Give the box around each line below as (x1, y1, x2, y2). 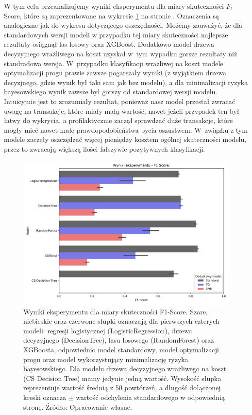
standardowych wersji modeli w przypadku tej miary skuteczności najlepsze (4, 29, 228, 39)
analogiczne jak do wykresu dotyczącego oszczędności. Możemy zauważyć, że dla (4, 20, 242, 30)
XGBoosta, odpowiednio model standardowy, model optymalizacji (23, 344, 219, 354)
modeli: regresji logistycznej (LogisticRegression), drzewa (23, 325, 192, 335)
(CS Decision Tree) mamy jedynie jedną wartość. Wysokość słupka (23, 373, 221, 383)
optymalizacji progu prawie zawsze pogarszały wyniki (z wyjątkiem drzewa (4, 68, 227, 78)
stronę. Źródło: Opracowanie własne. (23, 401, 132, 412)
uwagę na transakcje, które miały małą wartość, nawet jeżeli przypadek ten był (4, 105, 239, 116)
